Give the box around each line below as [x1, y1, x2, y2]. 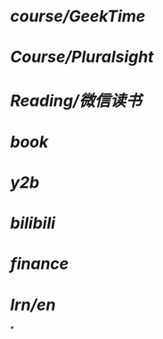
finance [10, 254, 69, 274]
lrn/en [10, 295, 56, 315]
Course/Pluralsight [10, 47, 154, 68]
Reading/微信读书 [10, 91, 142, 110]
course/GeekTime [10, 6, 146, 27]
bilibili [10, 214, 56, 233]
